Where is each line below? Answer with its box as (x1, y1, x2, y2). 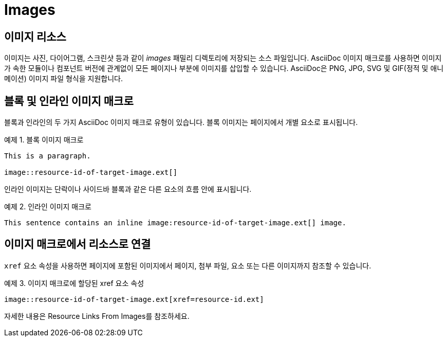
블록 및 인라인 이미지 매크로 (4, 94, 134, 107)
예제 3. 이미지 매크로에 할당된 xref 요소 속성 (4, 278, 144, 288)
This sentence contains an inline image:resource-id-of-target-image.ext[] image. (4, 219, 346, 227)
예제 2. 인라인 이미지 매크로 (4, 202, 92, 211)
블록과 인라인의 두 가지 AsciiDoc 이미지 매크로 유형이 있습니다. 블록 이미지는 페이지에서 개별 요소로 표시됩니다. (4, 118, 358, 127)
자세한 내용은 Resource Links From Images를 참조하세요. (4, 311, 190, 320)
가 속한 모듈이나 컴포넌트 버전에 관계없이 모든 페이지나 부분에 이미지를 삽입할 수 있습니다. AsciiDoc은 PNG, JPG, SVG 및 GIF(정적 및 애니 (4, 64, 444, 73)
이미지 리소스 (4, 30, 66, 43)
